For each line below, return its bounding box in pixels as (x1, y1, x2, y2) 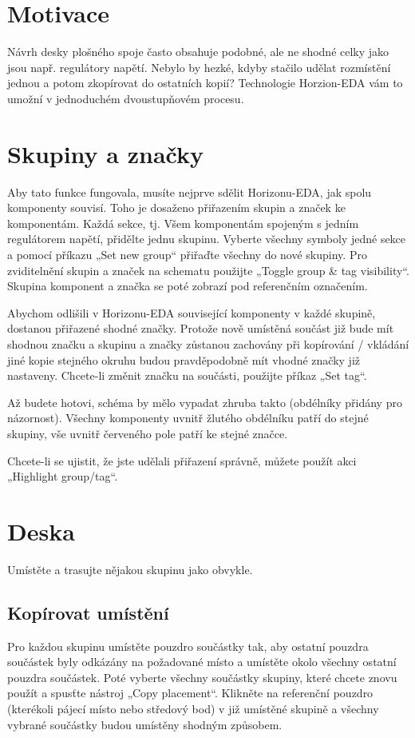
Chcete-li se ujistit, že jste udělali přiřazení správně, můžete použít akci (7, 452, 357, 469)
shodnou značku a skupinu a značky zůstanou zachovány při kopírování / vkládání (7, 335, 409, 352)
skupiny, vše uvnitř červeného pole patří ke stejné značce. (7, 425, 288, 441)
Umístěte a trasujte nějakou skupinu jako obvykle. (7, 560, 253, 577)
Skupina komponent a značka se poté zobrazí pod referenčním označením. (7, 277, 368, 294)
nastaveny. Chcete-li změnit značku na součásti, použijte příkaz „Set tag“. (7, 367, 367, 384)
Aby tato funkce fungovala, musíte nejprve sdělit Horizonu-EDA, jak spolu (7, 183, 372, 200)
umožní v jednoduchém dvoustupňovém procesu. (7, 90, 244, 106)
